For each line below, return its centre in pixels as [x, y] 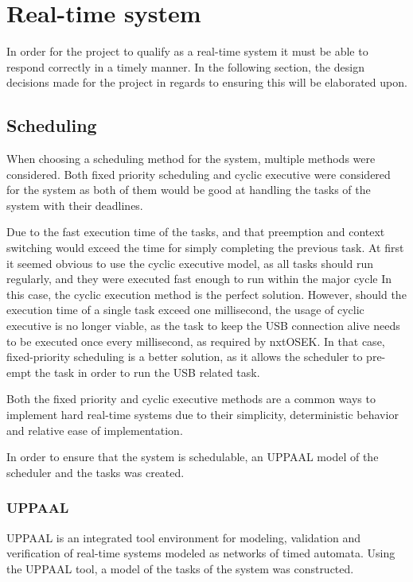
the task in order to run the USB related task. [147, 372]
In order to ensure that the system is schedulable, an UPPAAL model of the [193, 457]
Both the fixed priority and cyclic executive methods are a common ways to [191, 399]
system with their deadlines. [75, 205]
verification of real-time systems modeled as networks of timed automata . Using [201, 553]
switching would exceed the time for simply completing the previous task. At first [205, 248]
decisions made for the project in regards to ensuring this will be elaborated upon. [207, 82]
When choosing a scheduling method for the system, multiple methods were [191, 159]
